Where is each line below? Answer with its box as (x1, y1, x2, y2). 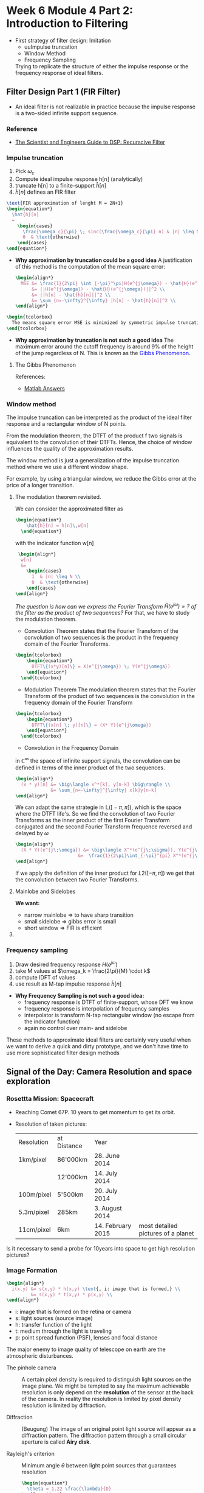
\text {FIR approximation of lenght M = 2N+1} (6, 200, 123, 206)
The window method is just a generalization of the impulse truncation (6, 457, 180, 464)
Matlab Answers (24, 384, 65, 392)
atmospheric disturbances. (6, 1352, 74, 1360)
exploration (6, 1076, 50, 1087)
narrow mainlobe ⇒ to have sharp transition (24, 911, 134, 919)
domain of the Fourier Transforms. (24, 640, 110, 648)
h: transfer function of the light (15, 1321, 92, 1329)
